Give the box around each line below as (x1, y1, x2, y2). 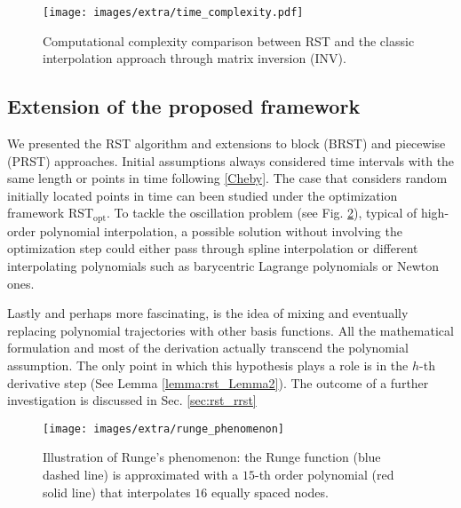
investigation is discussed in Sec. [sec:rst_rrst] (7, 391, 257, 409)
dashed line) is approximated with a (43, 465, 239, 484)
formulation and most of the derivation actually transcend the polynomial (7, 338, 409, 357)
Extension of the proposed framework (7, 92, 361, 120)
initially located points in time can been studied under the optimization (7, 186, 398, 204)
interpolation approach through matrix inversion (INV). (43, 49, 346, 67)
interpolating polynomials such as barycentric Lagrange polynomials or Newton (7, 257, 440, 275)
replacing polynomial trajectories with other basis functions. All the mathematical (7, 321, 454, 339)
